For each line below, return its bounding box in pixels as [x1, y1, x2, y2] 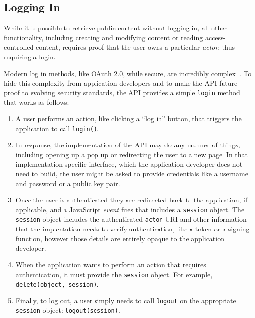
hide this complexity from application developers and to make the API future [4, 78, 238, 88]
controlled [4, 42, 34, 52]
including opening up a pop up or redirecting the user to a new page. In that [15, 149, 248, 159]
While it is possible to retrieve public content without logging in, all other [4, 23, 227, 33]
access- [205, 32, 226, 42]
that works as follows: [4, 97, 69, 107]
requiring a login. [4, 51, 56, 61]
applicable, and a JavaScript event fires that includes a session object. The [15, 204, 245, 214]
